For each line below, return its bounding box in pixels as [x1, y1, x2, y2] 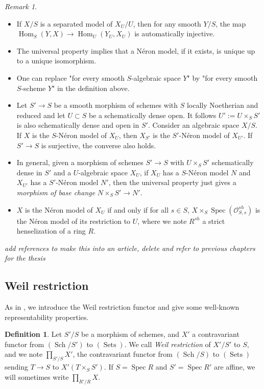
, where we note [137, 215, 187, 226]
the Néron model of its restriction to [16, 215, 131, 226]
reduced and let [16, 109, 65, 120]
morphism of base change [16, 187, 95, 197]
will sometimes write [5, 371, 69, 382]
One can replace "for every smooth [16, 72, 125, 83]
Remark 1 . [5, 1, 37, 11]
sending [5, 361, 28, 372]
